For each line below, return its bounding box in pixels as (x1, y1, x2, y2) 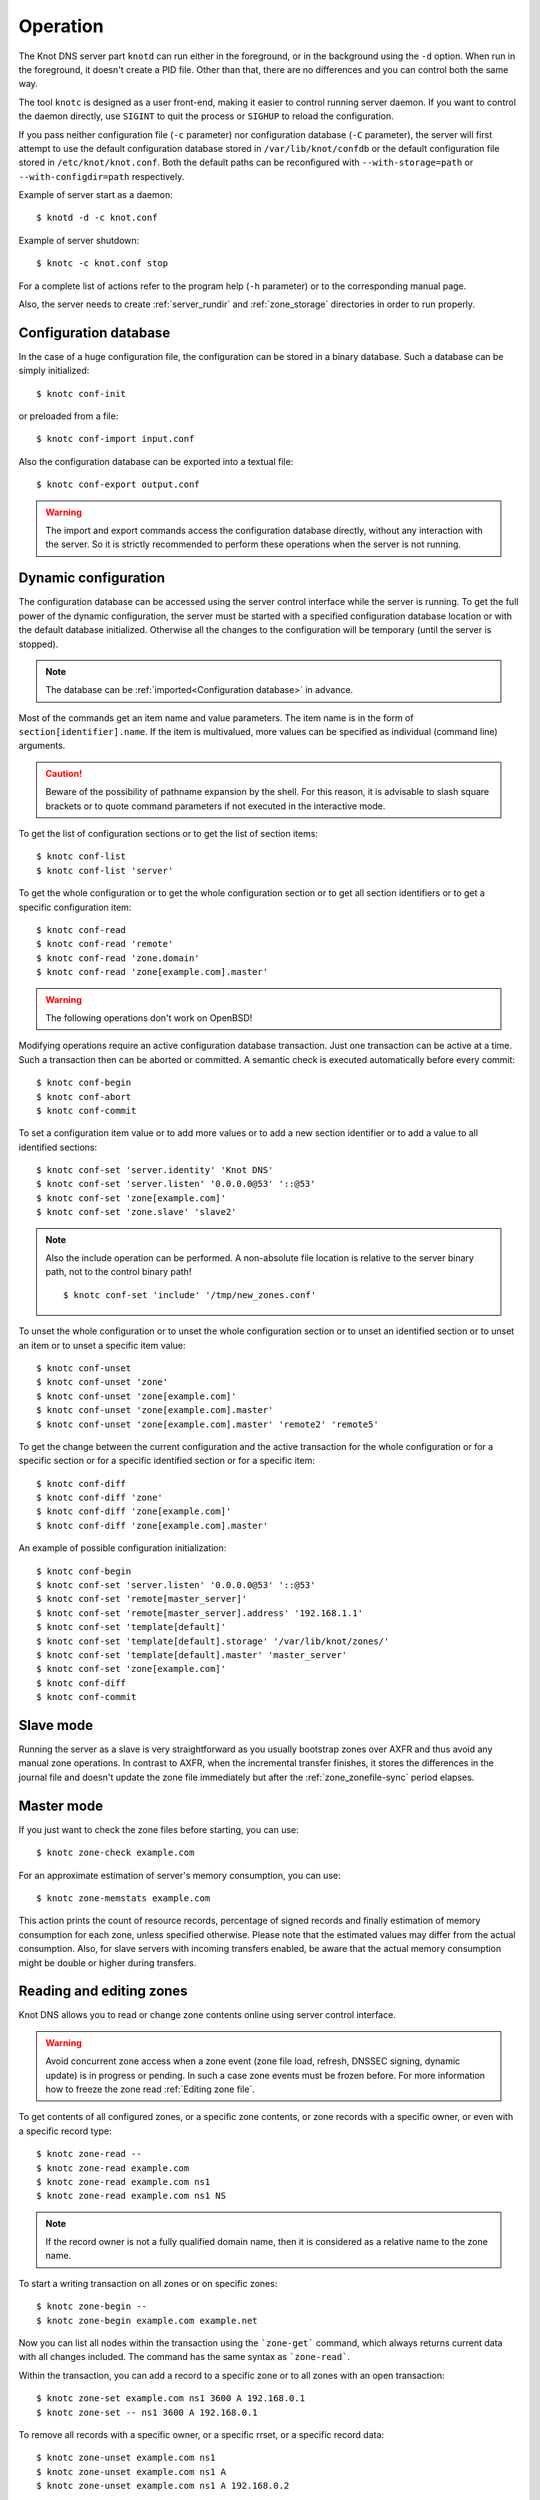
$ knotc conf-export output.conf (36, 479, 200, 490)
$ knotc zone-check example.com (36, 1847, 195, 1859)
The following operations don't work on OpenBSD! (45, 1011, 253, 1024)
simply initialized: (18, 365, 90, 377)
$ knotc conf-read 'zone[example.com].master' (36, 966, 269, 978)
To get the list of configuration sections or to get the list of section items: (18, 828, 319, 840)
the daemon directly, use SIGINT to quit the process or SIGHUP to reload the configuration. (18, 110, 394, 122)
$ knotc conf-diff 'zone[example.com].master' (36, 1520, 269, 1531)
